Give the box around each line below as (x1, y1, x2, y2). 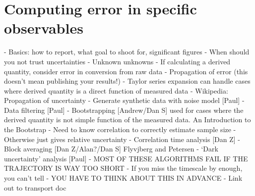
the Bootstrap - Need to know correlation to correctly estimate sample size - (4, 124, 236, 135)
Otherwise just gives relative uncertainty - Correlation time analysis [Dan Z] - (4, 134, 240, 144)
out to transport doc (4, 182, 66, 193)
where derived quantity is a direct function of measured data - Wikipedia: (4, 85, 228, 96)
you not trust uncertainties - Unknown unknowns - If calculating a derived (4, 56, 231, 66)
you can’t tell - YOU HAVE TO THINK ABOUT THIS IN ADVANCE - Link (4, 173, 243, 183)
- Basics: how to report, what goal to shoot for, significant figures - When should (4, 47, 250, 57)
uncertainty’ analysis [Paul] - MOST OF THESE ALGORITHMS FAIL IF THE (4, 153, 248, 163)
